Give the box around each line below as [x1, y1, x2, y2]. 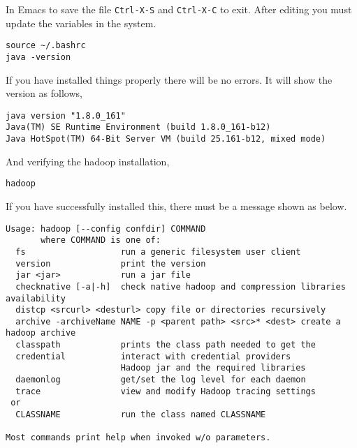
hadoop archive [6, 328, 76, 338]
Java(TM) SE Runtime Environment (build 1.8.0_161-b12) [6, 122, 271, 133]
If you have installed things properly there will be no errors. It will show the [6, 72, 333, 87]
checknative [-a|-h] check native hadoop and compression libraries [15, 281, 346, 292]
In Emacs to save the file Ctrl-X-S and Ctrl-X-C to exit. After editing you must [6, 2, 352, 16]
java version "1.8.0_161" [6, 110, 126, 121]
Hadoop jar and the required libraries [120, 363, 306, 373]
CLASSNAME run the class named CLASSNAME [15, 410, 266, 420]
